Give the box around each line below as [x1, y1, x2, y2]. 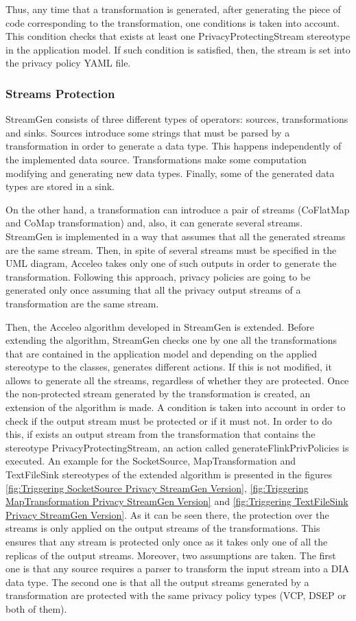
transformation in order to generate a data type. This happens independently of [5, 139, 342, 153]
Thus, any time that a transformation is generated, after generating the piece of [5, 2, 341, 16]
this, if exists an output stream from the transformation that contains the [5, 427, 316, 441]
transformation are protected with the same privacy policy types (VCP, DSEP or [5, 588, 346, 602]
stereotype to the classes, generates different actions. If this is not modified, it [5, 360, 332, 374]
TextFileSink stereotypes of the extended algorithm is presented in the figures [5, 467, 332, 482]
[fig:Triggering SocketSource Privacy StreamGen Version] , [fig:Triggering [5, 480, 309, 495]
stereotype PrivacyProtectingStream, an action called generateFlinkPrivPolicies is [5, 440, 349, 454]
